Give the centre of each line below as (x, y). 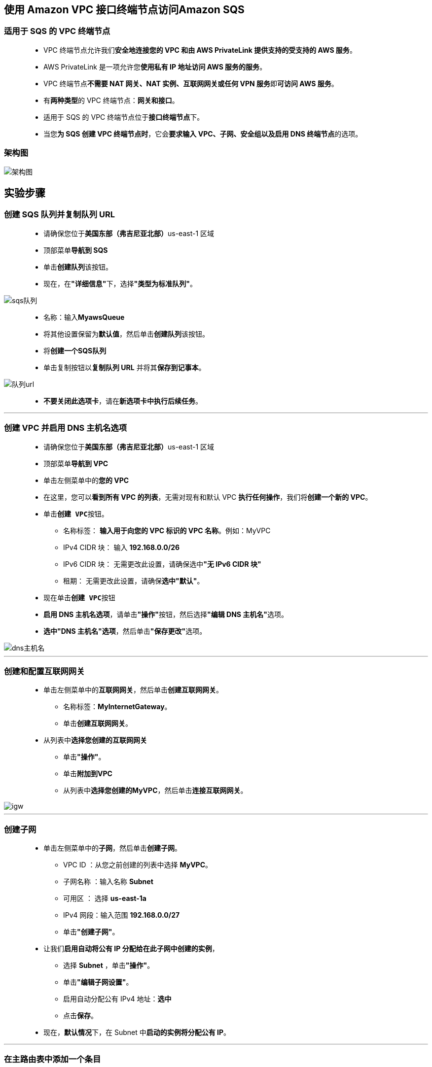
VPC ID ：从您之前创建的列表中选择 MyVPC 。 (138, 865)
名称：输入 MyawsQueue (84, 317)
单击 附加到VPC (88, 774)
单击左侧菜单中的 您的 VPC (86, 480)
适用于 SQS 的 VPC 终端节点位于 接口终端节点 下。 (124, 117)
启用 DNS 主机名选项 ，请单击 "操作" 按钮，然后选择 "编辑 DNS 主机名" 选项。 (166, 614)
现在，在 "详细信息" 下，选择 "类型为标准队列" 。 (120, 283)
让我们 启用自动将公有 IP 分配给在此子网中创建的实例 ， (131, 949)
